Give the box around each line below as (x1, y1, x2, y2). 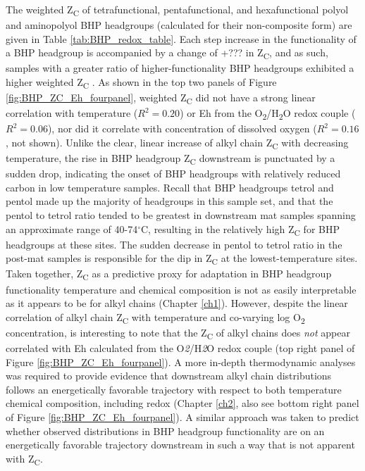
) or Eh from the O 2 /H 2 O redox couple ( (180, 106, 356, 123)
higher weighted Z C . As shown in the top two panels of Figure (6, 75, 277, 91)
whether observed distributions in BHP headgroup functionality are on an (6, 423, 325, 438)
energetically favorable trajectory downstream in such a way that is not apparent (6, 437, 355, 452)
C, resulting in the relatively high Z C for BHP (140, 221, 340, 238)
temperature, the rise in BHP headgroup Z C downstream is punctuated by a (6, 151, 335, 167)
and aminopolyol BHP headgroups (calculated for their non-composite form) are (6, 18, 352, 32)
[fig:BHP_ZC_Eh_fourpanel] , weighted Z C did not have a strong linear (6, 90, 316, 106)
